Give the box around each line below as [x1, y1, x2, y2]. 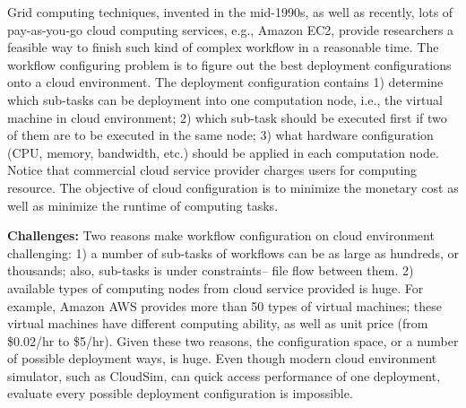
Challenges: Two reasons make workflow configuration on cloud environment [7, 226, 435, 245]
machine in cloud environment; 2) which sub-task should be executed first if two [7, 108, 447, 126]
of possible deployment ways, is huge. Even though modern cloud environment [7, 349, 437, 368]
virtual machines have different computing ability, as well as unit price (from [7, 314, 428, 333]
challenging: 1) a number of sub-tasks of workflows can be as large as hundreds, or [7, 243, 459, 262]
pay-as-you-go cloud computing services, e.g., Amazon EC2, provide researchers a [7, 20, 454, 39]
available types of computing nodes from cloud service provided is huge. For [7, 278, 424, 297]
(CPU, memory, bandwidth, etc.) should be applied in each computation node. [7, 143, 439, 161]
